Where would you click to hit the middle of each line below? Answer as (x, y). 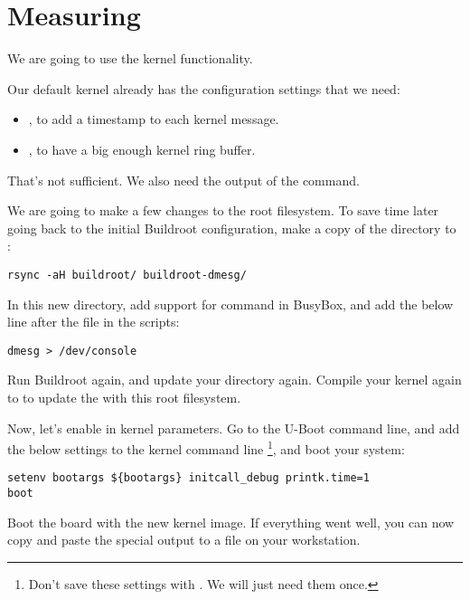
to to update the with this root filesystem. (124, 397)
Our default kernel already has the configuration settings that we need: (204, 88)
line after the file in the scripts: (94, 322)
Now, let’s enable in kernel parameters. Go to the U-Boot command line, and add (234, 428)
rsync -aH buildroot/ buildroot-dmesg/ (127, 275)
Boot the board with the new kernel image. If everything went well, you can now (231, 522)
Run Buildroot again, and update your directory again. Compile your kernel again (235, 380)
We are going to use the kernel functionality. (130, 58)
